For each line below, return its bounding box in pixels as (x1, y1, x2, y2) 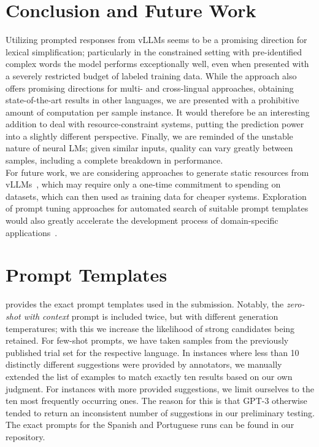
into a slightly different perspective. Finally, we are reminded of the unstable (6, 129, 293, 142)
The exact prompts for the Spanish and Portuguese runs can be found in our (6, 418, 294, 431)
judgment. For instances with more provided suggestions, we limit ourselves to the (6, 382, 314, 395)
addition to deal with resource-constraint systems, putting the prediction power (6, 117, 304, 130)
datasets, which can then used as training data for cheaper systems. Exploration (6, 189, 307, 202)
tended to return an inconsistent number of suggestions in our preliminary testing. (6, 406, 315, 419)
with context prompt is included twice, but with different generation (23, 309, 279, 322)
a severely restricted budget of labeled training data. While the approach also (6, 69, 297, 82)
